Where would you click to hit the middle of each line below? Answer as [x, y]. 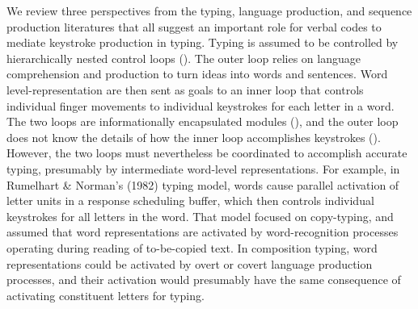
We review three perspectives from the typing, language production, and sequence [209, 10]
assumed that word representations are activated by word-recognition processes [203, 232]
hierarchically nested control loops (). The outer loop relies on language [184, 58]
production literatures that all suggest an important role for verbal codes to [194, 26]
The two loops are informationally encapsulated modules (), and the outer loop [203, 121]
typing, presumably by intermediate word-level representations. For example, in [203, 168]
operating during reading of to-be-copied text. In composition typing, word [192, 247]
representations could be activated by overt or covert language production [190, 263]
